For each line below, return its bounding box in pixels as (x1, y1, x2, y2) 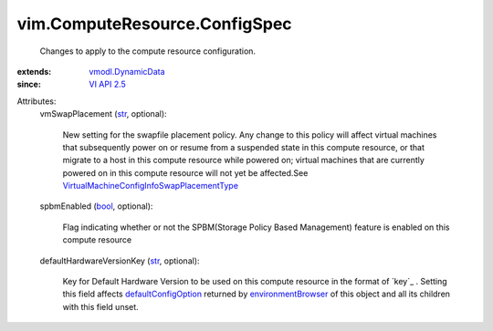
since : (16, 78, 41, 90)
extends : (16, 66, 52, 77)
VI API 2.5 (89, 78, 127, 90)
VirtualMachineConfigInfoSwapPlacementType (62, 181, 239, 191)
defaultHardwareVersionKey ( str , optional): (39, 255, 200, 266)
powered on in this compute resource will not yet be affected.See (62, 167, 309, 178)
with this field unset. (62, 301, 139, 312)
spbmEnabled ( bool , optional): (39, 201, 153, 212)
